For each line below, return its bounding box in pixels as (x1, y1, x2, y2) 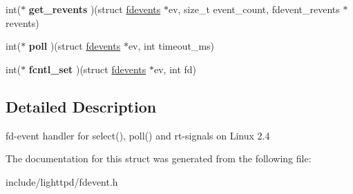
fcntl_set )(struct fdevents (28, 61, 146, 76)
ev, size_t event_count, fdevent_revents (168, 2, 340, 16)
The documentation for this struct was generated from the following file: (6, 151, 312, 166)
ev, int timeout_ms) (128, 39, 215, 53)
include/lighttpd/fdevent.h (6, 174, 118, 188)
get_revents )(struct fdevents (28, 2, 161, 16)
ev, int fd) (153, 61, 197, 76)
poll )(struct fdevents (28, 39, 121, 53)
